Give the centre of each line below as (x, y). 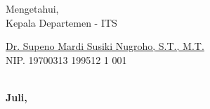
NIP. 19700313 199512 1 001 (66, 59)
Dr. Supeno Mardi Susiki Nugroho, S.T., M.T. (105, 46)
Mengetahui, (32, 8)
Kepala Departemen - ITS (61, 22)
